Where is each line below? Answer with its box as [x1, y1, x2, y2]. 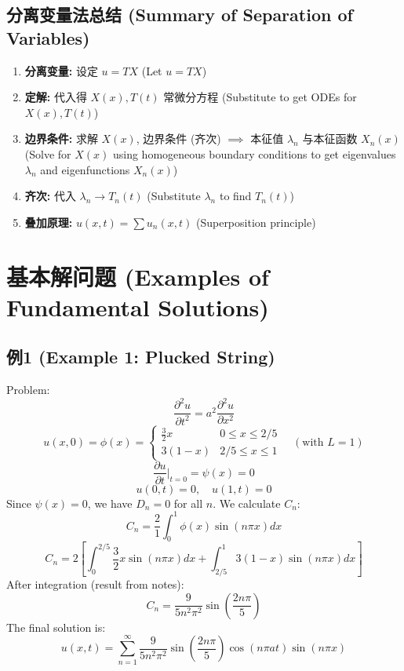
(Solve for [24, 145, 71, 162]
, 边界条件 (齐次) [136, 130, 221, 147]
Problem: [6, 381, 50, 398]
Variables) [6, 25, 90, 49]
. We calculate [213, 494, 281, 511]
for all [173, 494, 203, 511]
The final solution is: [6, 618, 106, 635]
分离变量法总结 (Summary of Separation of [6, 2, 353, 27]
